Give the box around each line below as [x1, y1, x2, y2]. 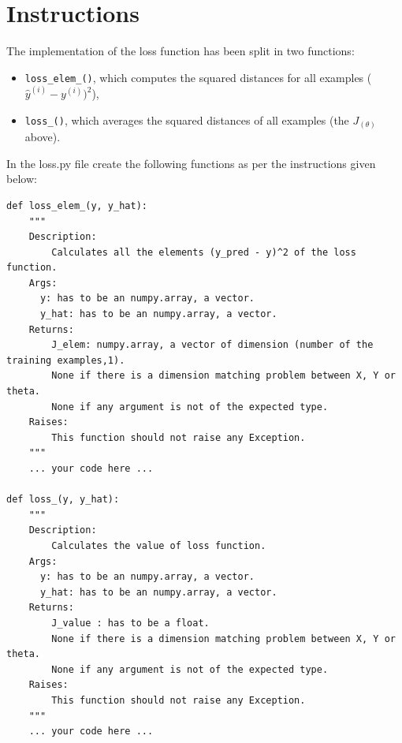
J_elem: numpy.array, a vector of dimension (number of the [51, 339, 374, 351]
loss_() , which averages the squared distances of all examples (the [24, 111, 349, 128]
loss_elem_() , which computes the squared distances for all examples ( [24, 69, 372, 85]
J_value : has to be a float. [51, 617, 210, 629]
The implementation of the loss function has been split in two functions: [6, 43, 355, 59]
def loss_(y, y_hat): [6, 494, 120, 506]
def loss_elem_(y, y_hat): [6, 200, 147, 211]
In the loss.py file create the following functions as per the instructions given [6, 155, 376, 171]
